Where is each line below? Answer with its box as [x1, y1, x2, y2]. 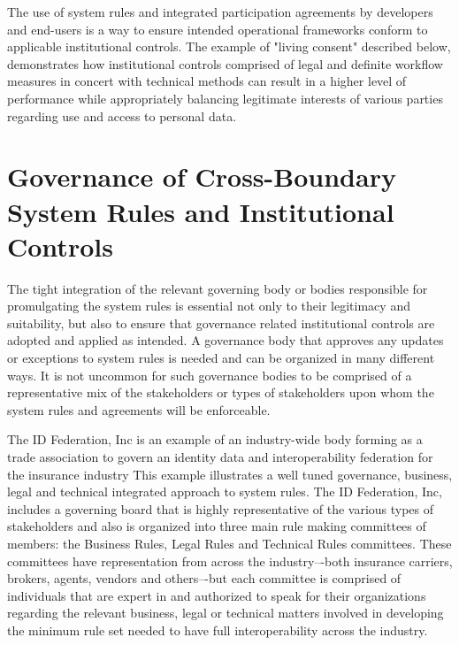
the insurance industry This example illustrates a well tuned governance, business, [7, 465, 453, 483]
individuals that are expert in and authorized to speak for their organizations [7, 586, 426, 604]
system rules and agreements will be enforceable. [7, 400, 271, 418]
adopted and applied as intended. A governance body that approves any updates [7, 331, 444, 349]
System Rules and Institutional [7, 193, 394, 229]
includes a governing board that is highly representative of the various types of [7, 499, 434, 518]
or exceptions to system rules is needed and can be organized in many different [7, 349, 435, 367]
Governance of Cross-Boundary [7, 158, 396, 195]
